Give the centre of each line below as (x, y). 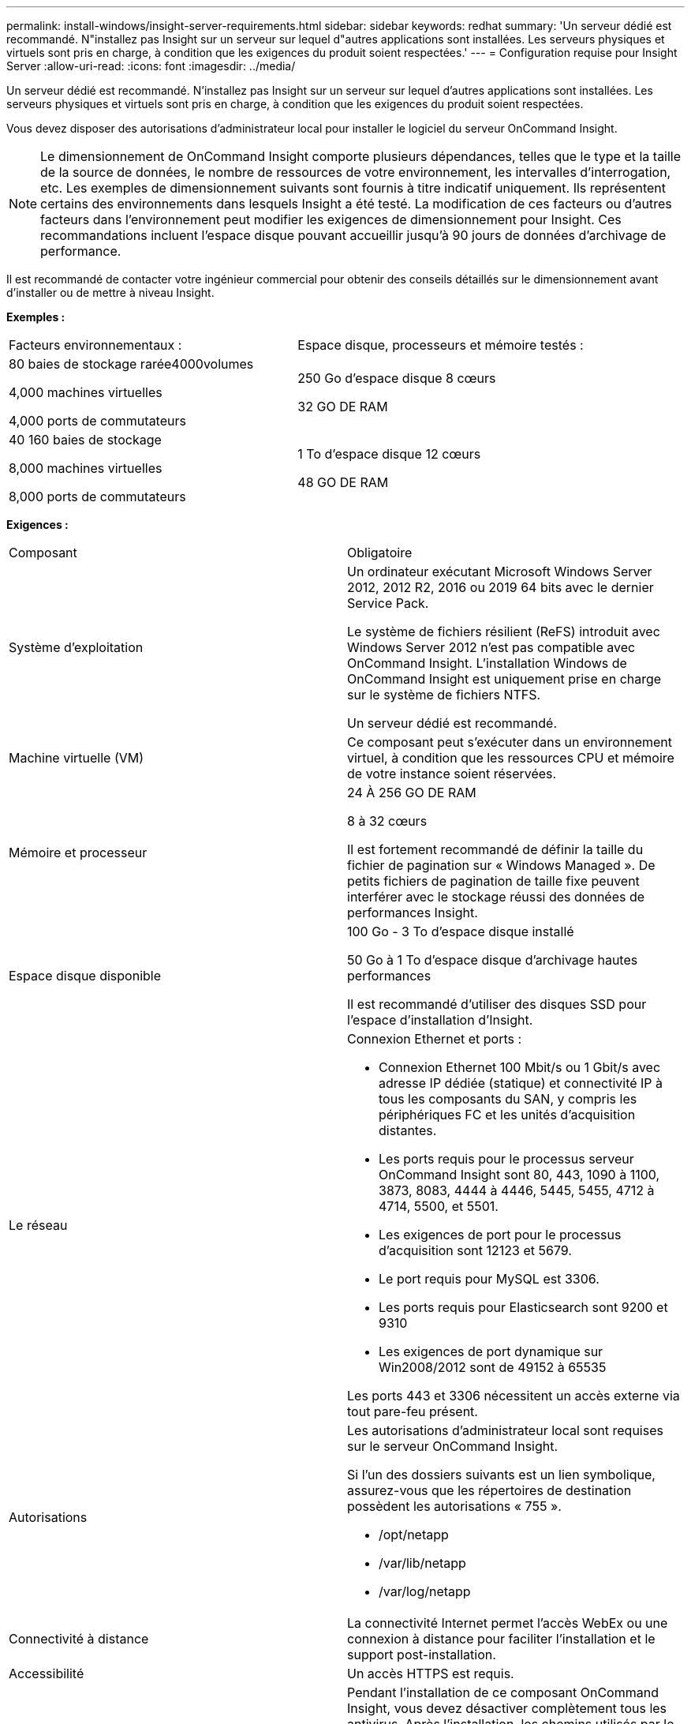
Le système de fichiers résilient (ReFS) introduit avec (504, 632)
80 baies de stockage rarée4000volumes (131, 364)
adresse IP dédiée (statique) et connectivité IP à (521, 1083)
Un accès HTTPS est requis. (431, 1673)
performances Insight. (413, 913)
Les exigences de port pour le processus (500, 1235)
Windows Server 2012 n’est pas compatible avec (491, 647)
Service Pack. (388, 603)
